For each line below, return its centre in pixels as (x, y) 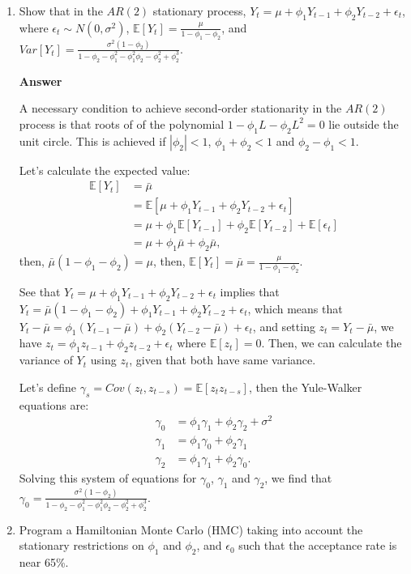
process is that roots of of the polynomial (122, 123)
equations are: (54, 404)
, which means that (295, 308)
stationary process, (199, 11)
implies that (250, 291)
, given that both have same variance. (223, 360)
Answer (41, 81)
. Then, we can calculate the (332, 343)
